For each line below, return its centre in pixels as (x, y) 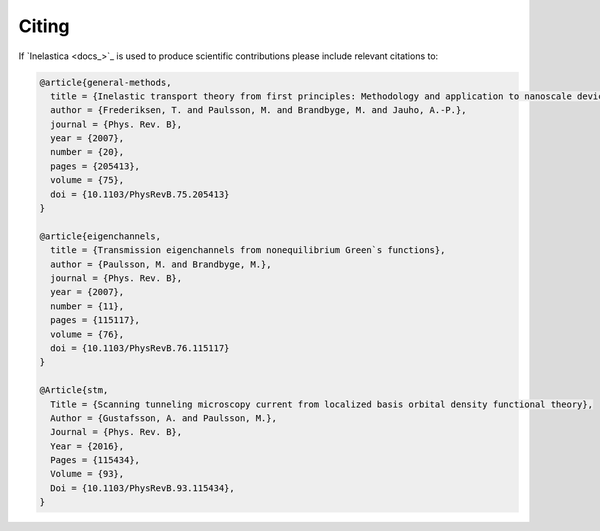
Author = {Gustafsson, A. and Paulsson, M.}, (163, 418)
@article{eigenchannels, (100, 236)
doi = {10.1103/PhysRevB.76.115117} (140, 348)
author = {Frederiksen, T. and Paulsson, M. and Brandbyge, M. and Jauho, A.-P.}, (258, 110)
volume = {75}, (87, 180)
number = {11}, (87, 306)
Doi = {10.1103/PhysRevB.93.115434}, (142, 488)
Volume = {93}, (87, 474)
